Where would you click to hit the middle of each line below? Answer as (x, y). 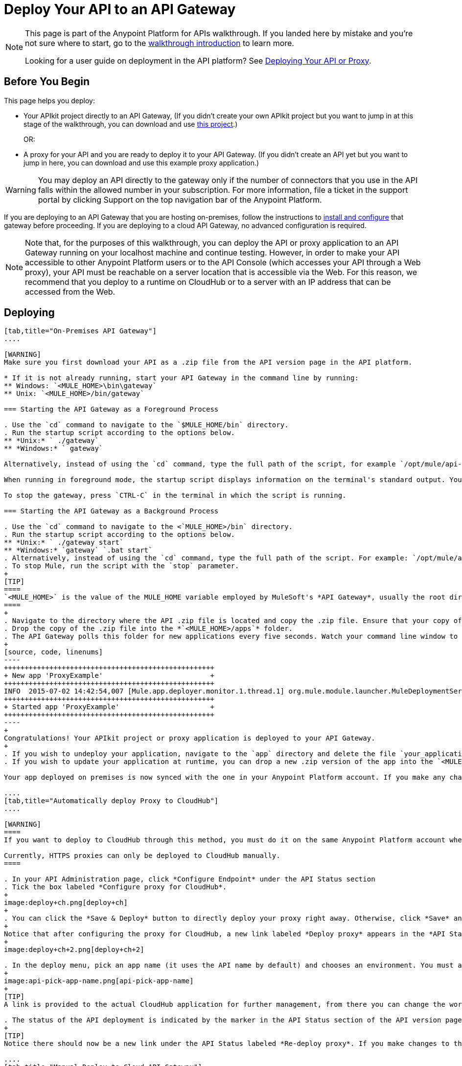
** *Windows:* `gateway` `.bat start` (78, 550)
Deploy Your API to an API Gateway (120, 9)
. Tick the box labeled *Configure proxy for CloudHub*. (115, 887)
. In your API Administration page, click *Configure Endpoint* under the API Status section (190, 879)
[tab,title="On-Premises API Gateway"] (80, 331)
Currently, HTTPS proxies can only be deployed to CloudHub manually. (142, 856)
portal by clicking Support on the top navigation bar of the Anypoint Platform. (180, 199)
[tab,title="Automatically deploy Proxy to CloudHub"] (111, 801)
